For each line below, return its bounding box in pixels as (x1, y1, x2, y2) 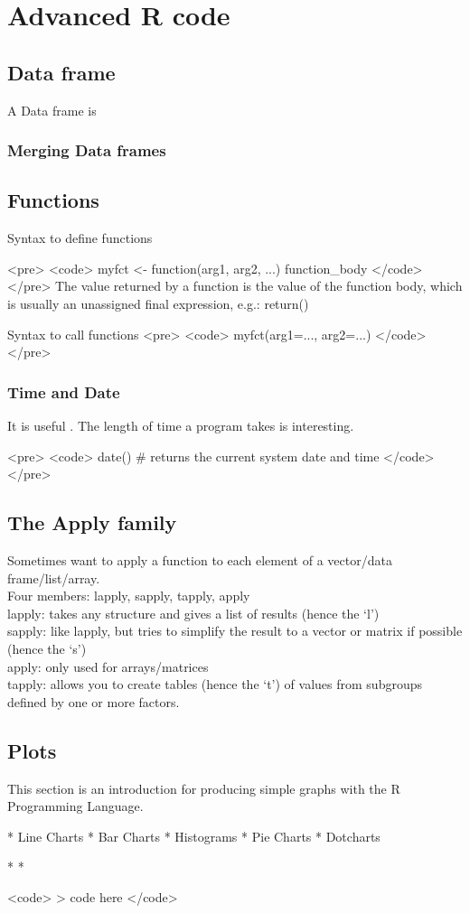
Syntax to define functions (7, 228, 153, 247)
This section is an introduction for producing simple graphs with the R (7, 778, 400, 797)
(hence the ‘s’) (7, 638, 87, 657)
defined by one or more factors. (7, 692, 180, 711)
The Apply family (7, 508, 177, 536)
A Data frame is (7, 100, 97, 119)
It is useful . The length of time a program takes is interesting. (7, 416, 354, 434)
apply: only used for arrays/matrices (7, 657, 209, 675)
